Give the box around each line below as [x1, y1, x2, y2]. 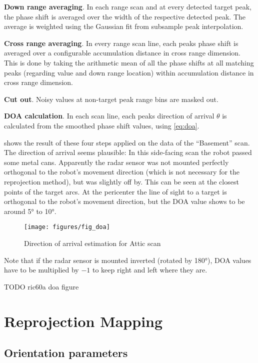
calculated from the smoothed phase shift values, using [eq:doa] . [4, 120, 199, 130]
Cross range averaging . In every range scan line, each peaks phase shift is [4, 37, 238, 48]
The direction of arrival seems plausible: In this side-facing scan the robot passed [4, 147, 252, 157]
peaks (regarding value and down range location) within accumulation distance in [4, 67, 254, 77]
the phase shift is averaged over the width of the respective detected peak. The [4, 11, 245, 21]
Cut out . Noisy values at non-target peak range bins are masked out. [4, 93, 218, 104]
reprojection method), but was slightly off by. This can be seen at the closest [4, 176, 239, 186]
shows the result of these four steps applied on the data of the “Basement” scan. [4, 137, 250, 147]
